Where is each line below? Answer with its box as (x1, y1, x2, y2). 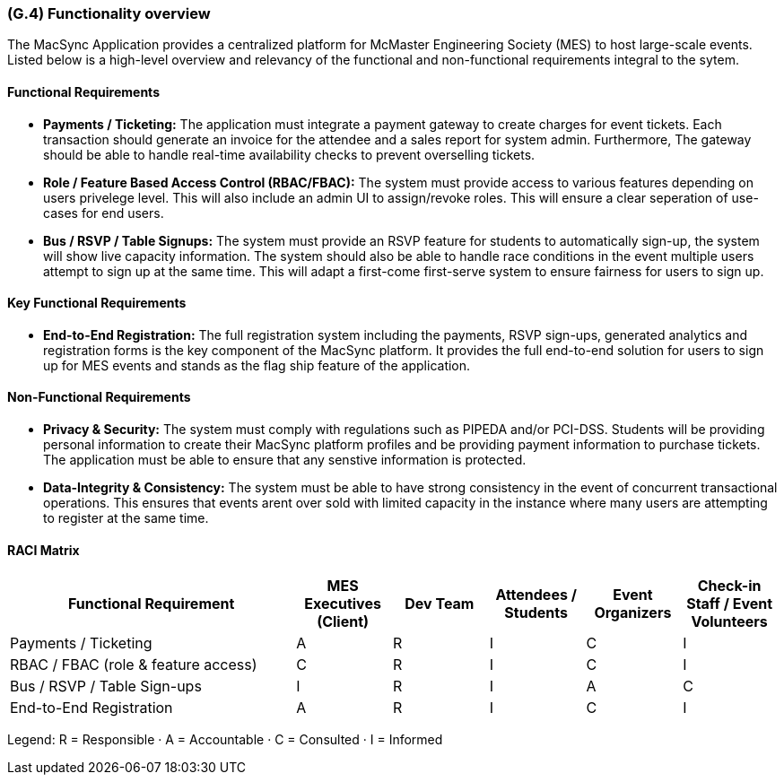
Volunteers (691, 613, 768, 631)
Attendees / (495, 586, 577, 604)
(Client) (317, 613, 370, 631)
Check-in (697, 577, 762, 595)
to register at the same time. (43, 510, 209, 526)
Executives (304, 595, 381, 613)
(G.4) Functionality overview (7, 4, 211, 22)
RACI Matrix (7, 542, 80, 558)
